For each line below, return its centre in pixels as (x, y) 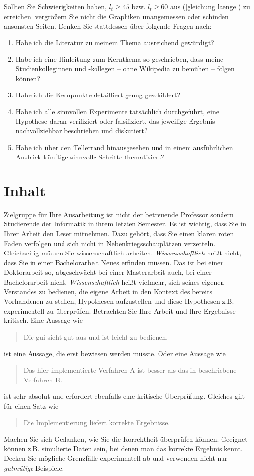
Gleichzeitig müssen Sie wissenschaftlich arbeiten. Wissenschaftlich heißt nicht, (123, 253)
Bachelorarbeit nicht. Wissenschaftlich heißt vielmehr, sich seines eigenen (114, 282)
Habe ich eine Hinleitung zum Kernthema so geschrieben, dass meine (119, 59)
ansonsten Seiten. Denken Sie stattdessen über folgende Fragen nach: (108, 26)
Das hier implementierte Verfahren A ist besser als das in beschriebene (130, 370)
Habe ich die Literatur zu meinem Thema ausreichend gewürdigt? (115, 42)
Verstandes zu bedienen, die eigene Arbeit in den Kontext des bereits (108, 291)
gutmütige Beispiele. (34, 467)
